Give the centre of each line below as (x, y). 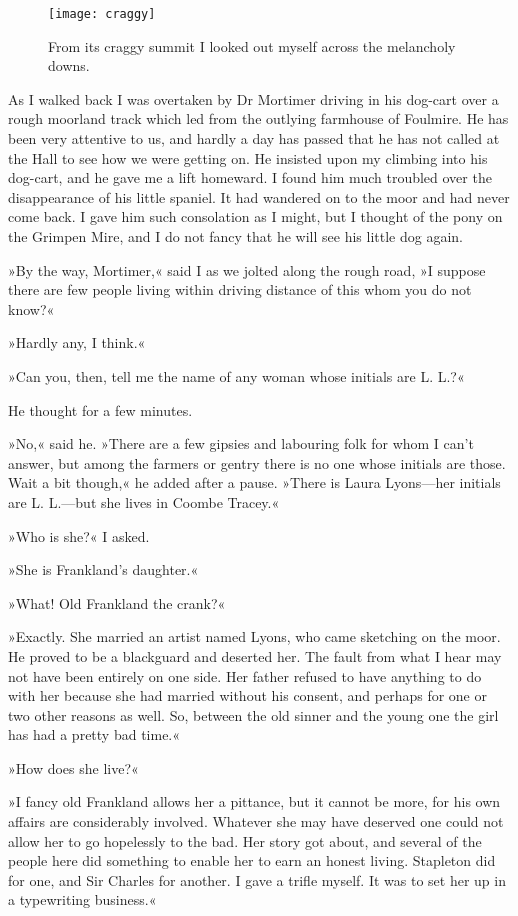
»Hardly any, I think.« (77, 342)
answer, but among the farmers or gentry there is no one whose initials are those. (257, 462)
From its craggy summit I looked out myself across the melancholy (252, 45)
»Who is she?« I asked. (79, 535)
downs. (69, 65)
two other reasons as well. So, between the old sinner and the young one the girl (253, 714)
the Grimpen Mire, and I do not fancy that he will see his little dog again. (235, 236)
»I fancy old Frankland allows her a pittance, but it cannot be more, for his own (254, 801)
